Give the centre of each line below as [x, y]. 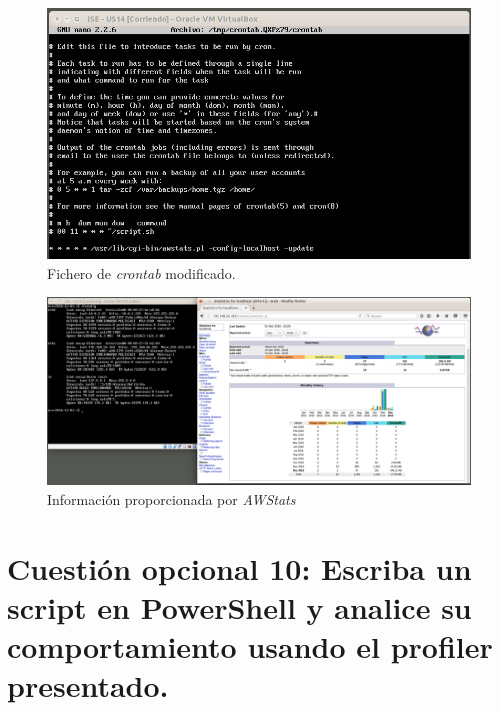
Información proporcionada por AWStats [171, 498]
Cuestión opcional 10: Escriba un [239, 567]
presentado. [88, 685]
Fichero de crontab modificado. [141, 272]
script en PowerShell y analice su [239, 606]
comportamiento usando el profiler [250, 646]
